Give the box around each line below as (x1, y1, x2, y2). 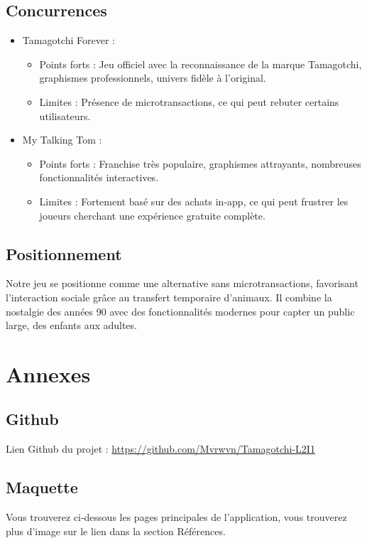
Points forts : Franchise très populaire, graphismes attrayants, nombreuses (39, 156, 361, 171)
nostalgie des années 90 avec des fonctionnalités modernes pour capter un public (6, 303, 355, 318)
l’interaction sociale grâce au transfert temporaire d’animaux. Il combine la (6, 289, 332, 304)
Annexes (6, 359, 91, 388)
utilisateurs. (39, 108, 91, 123)
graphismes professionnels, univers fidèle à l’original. (39, 70, 266, 85)
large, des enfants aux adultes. (6, 318, 137, 333)
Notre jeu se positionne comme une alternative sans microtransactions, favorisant (6, 276, 358, 291)
